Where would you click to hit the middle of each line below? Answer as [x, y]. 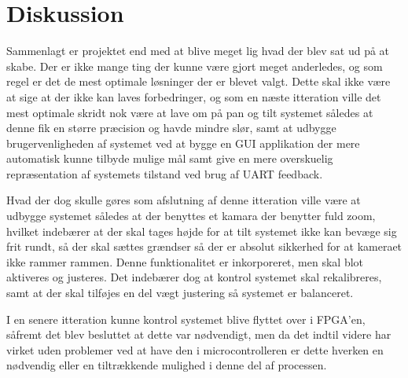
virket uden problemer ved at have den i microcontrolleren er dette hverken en [195, 349]
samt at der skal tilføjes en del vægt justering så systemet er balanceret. [180, 293]
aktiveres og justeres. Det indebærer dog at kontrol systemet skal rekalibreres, [194, 277]
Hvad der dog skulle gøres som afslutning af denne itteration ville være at [184, 200]
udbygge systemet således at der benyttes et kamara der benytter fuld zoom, [191, 216]
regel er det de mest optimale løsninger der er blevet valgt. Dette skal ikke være [198, 81]
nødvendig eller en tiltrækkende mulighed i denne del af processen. [167, 365]
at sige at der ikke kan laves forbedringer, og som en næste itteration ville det [194, 96]
